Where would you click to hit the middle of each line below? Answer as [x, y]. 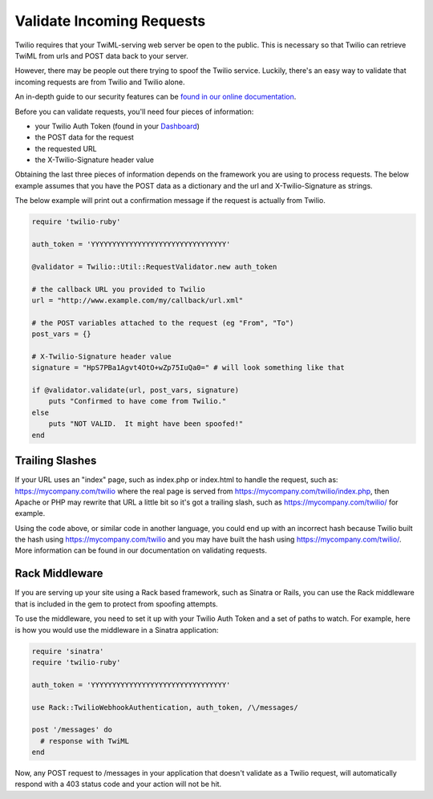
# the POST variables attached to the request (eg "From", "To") [163, 322]
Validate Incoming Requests [110, 21]
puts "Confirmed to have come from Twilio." [138, 402]
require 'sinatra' [68, 651]
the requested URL [66, 148]
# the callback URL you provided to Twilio [119, 289]
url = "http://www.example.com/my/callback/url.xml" [138, 300]
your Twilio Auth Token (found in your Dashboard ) [117, 126]
